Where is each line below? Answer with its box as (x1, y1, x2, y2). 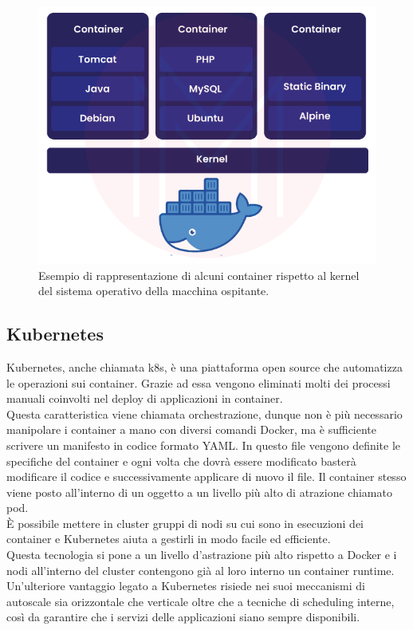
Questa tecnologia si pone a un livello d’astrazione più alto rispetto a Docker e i (6, 546, 397, 563)
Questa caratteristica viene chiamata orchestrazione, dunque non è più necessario (6, 405, 403, 422)
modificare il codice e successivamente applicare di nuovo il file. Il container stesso (6, 468, 407, 485)
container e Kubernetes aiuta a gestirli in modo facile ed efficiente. (6, 530, 331, 547)
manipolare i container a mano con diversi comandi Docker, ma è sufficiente (6, 421, 377, 438)
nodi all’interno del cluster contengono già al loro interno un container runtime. (6, 561, 395, 578)
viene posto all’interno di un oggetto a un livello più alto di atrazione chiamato (6, 483, 392, 500)
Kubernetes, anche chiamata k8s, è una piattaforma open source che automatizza (6, 358, 403, 375)
